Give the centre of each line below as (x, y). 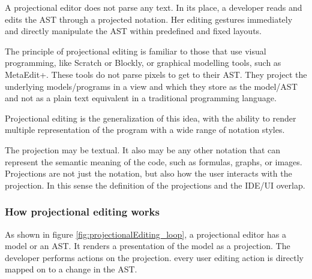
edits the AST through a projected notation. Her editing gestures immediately (149, 19)
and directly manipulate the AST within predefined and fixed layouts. (133, 31)
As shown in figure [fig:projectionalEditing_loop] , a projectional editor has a (145, 234)
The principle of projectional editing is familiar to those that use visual (136, 51)
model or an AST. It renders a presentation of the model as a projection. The (148, 246)
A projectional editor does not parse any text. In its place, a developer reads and (154, 7)
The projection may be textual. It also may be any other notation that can (143, 149)
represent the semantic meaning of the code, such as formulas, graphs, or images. (154, 161)
